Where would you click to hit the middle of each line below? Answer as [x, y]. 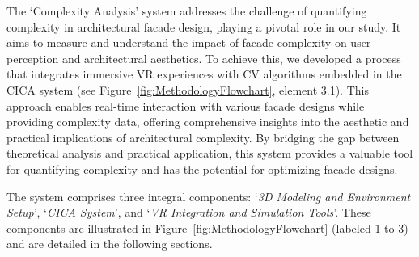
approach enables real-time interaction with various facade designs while [186, 105]
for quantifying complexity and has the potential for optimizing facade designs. [202, 169]
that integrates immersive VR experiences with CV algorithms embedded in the [204, 74]
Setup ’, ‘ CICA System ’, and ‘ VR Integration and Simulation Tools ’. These [189, 212]
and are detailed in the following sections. [110, 244]
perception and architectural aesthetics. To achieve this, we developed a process [204, 58]
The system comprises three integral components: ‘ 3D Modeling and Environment [209, 196]
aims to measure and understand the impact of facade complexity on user [189, 42]
